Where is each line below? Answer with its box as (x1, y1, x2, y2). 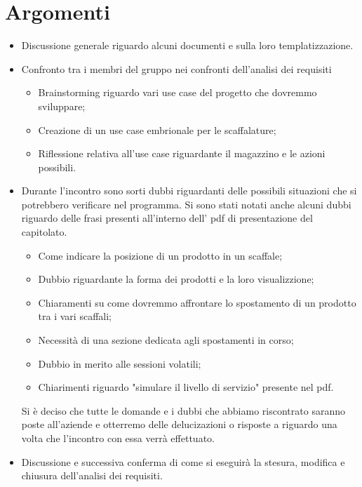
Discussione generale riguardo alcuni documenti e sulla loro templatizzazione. (21, 38, 354, 53)
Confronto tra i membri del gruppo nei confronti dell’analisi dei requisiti (21, 61, 332, 76)
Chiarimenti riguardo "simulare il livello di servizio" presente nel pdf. (38, 380, 334, 394)
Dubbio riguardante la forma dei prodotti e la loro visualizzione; (38, 272, 314, 286)
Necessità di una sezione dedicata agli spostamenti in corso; (38, 333, 294, 347)
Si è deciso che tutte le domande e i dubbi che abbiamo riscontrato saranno (21, 403, 345, 418)
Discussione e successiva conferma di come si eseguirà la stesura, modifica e (21, 454, 345, 469)
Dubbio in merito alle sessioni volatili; (38, 356, 201, 371)
